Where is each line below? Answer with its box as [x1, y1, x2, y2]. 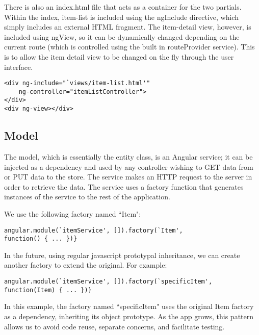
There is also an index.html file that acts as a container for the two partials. [4, 2, 242, 12]
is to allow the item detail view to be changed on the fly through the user [4, 51, 234, 62]
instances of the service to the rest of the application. [4, 191, 170, 202]
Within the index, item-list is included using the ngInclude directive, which [4, 11, 239, 22]
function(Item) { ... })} [4, 286, 92, 294]
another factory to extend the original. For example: [4, 260, 167, 270]
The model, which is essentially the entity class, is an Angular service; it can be [4, 151, 253, 162]
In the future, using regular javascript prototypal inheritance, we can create [4, 249, 240, 260]
